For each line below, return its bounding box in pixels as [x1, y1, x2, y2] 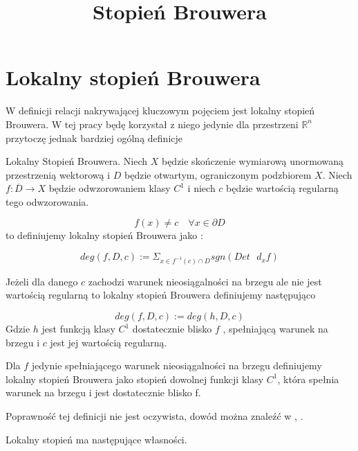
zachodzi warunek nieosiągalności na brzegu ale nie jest [88, 274, 322, 288]
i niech [187, 181, 216, 195]
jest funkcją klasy [41, 321, 115, 336]
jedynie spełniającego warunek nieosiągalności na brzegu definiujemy [31, 358, 322, 373]
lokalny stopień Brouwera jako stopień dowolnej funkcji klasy [6, 371, 264, 386]
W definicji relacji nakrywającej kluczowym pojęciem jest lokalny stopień [6, 103, 315, 118]
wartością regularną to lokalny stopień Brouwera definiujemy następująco [6, 288, 316, 302]
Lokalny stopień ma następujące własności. [6, 432, 187, 446]
